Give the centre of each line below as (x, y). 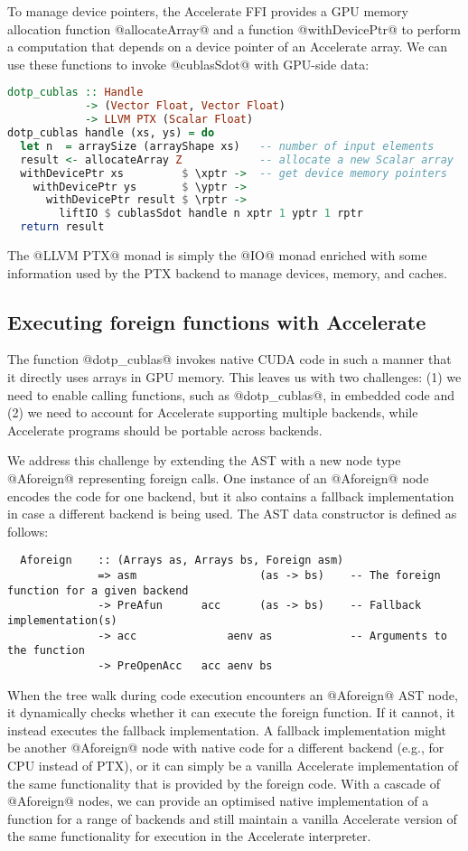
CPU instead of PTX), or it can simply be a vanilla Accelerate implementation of (233, 765)
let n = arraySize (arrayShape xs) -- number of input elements (227, 146)
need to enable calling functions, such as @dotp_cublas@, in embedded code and (231, 394)
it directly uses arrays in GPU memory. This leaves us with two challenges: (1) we (234, 376)
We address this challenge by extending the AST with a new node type (204, 460)
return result (62, 227)
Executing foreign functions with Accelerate (217, 321)
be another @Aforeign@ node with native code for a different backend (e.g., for (226, 748)
